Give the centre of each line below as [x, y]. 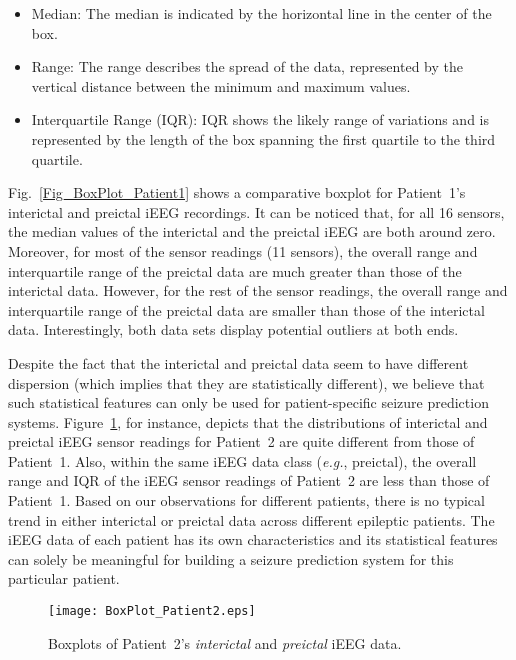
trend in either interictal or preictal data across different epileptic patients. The [251, 519]
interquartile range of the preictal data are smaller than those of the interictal [246, 309]
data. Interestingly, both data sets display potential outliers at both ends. [233, 329]
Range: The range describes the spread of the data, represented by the [247, 66]
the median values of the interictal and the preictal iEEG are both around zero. [252, 231]
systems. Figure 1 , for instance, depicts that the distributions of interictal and [248, 421]
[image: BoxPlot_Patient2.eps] [152, 611]
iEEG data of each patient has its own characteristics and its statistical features [253, 539]
